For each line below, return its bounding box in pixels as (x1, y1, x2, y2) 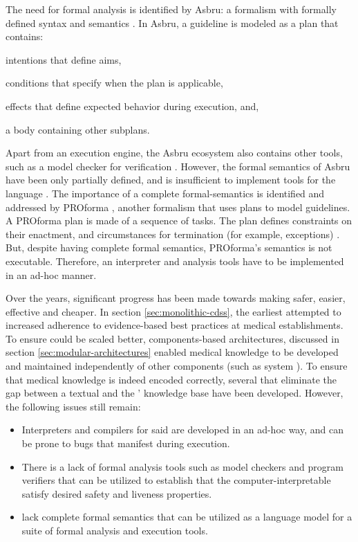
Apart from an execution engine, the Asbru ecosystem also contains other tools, (6, 145, 343, 160)
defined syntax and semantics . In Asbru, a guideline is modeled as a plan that (6, 15, 339, 30)
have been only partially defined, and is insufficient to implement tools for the (6, 172, 336, 187)
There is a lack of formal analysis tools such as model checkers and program (21, 459, 343, 473)
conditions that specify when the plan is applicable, (6, 75, 223, 90)
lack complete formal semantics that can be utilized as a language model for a (21, 509, 352, 524)
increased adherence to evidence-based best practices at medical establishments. (6, 318, 343, 332)
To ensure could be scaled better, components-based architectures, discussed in (6, 331, 339, 345)
